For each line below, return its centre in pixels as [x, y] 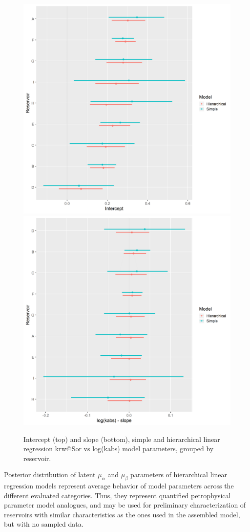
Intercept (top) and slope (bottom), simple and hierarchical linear [122, 439]
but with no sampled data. [44, 524]
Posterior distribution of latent [50, 474]
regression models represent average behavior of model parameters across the [119, 486]
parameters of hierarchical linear [179, 474]
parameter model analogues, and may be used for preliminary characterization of [125, 505]
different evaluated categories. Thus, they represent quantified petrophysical [117, 495]
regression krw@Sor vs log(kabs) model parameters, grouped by [119, 449]
